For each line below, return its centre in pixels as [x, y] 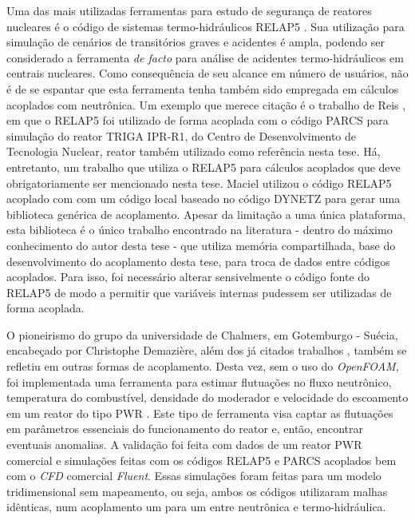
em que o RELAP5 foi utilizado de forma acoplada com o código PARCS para [198, 120]
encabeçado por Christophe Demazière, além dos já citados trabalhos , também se [207, 350]
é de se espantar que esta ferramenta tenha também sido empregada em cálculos [203, 88]
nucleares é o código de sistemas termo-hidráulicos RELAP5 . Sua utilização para [206, 26]
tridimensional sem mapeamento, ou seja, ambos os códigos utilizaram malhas [197, 491]
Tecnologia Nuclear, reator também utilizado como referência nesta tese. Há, [194, 151]
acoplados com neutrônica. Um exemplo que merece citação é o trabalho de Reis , [206, 104]
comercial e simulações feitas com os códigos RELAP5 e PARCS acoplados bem [202, 460]
